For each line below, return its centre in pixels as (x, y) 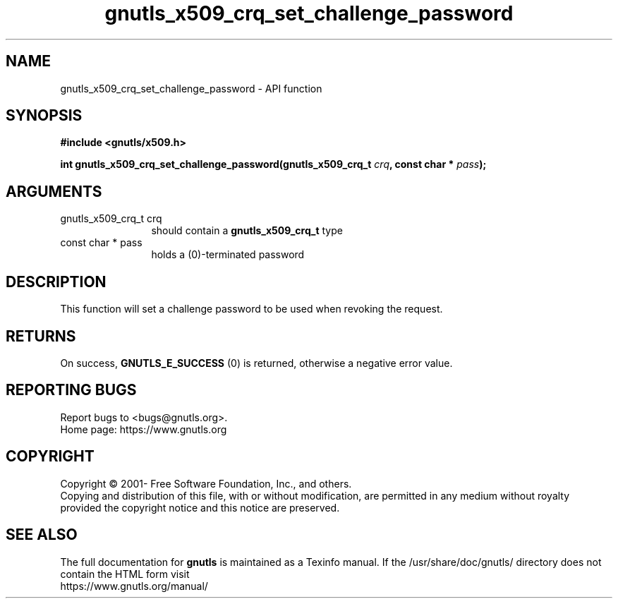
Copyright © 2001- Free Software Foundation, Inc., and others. (206, 483)
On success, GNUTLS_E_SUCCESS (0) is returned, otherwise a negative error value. (256, 363)
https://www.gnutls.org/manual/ (134, 586)
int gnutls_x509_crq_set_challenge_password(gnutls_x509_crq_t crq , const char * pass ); (273, 164)
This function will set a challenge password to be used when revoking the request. (252, 309)
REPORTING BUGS (71, 390)
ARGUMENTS (54, 191)
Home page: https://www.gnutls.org (144, 429)
